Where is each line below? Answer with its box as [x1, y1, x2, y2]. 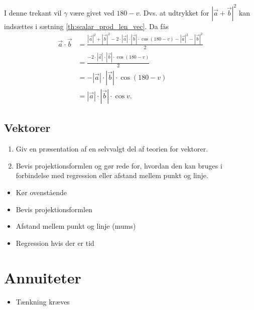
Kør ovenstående [16, 187, 67, 198]
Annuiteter [4, 267, 81, 287]
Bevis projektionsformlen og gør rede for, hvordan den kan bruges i [16, 160, 222, 171]
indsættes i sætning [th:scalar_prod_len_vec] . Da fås [4, 21, 169, 31]
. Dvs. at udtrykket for [139, 7, 209, 18]
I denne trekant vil [4, 7, 62, 18]
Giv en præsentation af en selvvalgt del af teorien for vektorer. [16, 143, 208, 154]
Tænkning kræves [16, 296, 70, 306]
